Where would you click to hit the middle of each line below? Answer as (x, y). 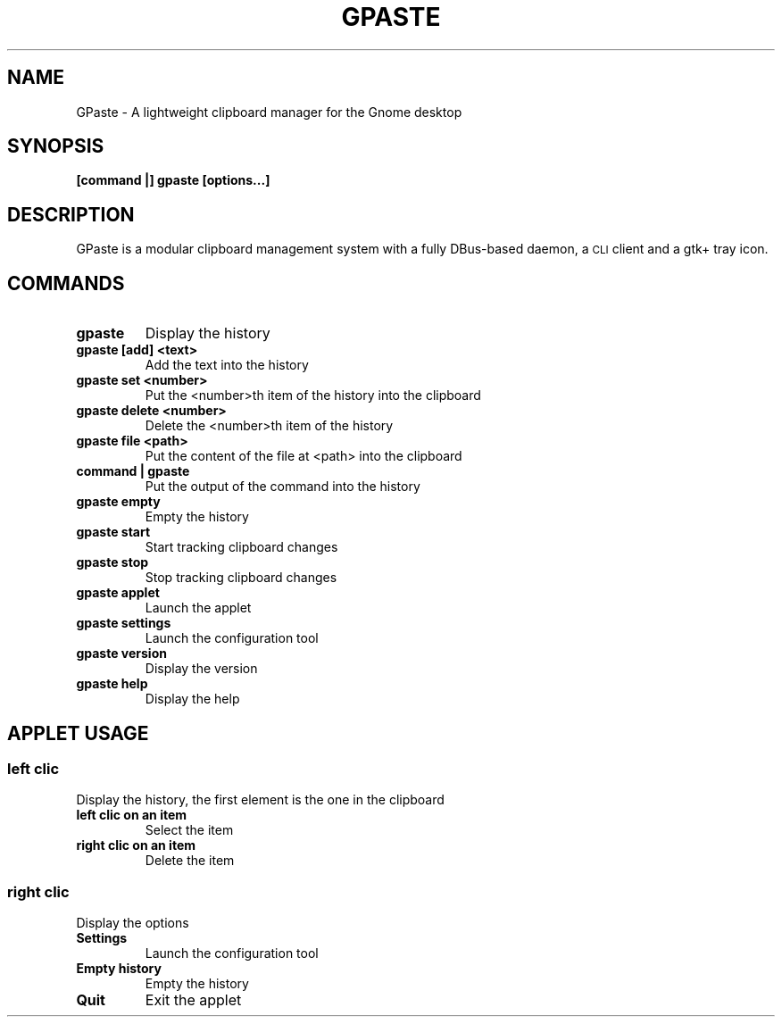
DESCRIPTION (71, 214)
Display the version (201, 669)
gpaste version (121, 654)
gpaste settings (124, 623)
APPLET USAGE (78, 733)
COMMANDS (66, 283)
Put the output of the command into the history (283, 487)
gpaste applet (118, 593)
